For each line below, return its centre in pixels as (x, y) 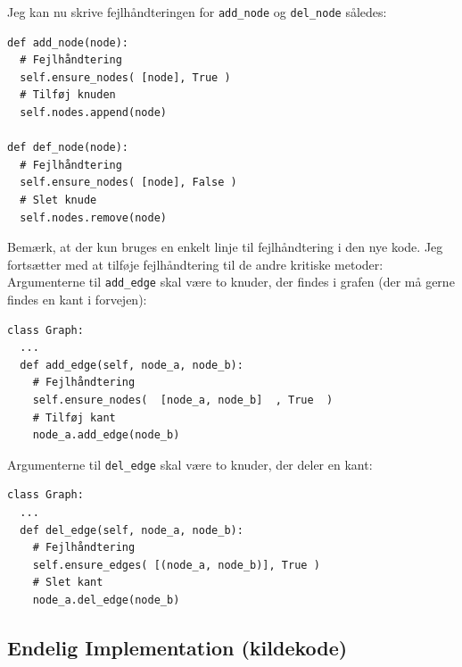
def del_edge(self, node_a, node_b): (132, 530)
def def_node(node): (68, 148)
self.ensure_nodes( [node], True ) (125, 77)
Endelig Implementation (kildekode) (177, 647)
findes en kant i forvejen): (77, 300)
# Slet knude (58, 200)
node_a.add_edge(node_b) (106, 435)
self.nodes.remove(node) (93, 217)
